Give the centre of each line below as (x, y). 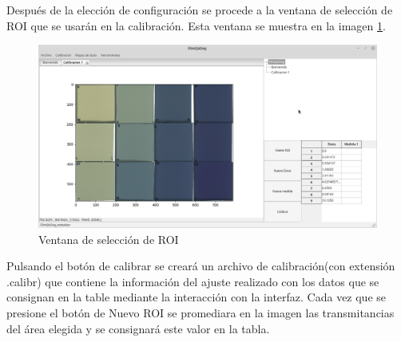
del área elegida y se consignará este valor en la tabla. (138, 328)
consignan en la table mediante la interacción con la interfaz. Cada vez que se (197, 297)
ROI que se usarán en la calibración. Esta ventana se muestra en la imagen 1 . (196, 25)
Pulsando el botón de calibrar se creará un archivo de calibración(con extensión (201, 266)
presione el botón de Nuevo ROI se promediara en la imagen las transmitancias (200, 312)
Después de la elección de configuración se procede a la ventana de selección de (200, 10)
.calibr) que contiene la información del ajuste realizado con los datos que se (193, 281)
